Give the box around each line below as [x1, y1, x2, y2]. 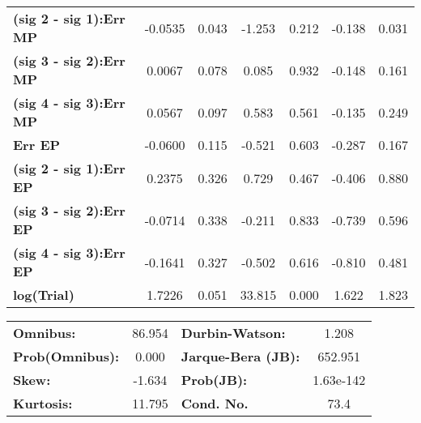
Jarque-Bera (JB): [181, 347, 300, 365]
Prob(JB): [181, 370, 248, 389]
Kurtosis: [13, 394, 73, 412]
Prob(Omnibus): [13, 347, 120, 365]
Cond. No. [181, 394, 249, 412]
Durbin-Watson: [181, 323, 286, 342]
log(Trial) [13, 285, 74, 304]
